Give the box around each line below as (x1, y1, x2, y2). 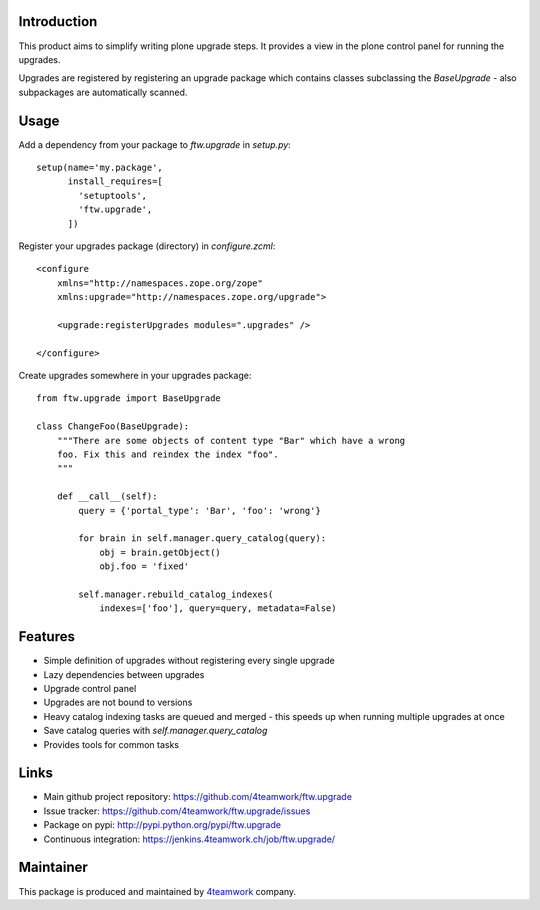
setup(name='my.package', (36, 161, 164, 173)
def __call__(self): (56, 491, 158, 502)
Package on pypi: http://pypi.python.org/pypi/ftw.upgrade (43, 819, 282, 831)
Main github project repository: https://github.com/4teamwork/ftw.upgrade (43, 791, 352, 803)
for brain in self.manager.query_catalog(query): (78, 533, 327, 544)
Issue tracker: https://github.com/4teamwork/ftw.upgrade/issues (43, 805, 311, 817)
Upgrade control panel (43, 683, 137, 694)
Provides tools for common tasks (43, 738, 180, 750)
